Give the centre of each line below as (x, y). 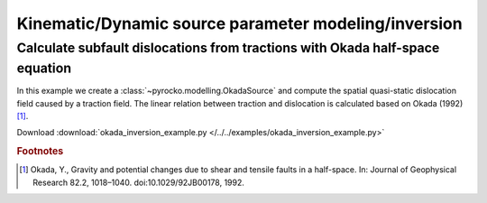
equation (44, 68)
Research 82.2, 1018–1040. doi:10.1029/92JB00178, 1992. (139, 182)
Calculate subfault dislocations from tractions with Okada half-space (228, 48)
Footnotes (40, 152)
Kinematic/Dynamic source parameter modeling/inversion (240, 23)
